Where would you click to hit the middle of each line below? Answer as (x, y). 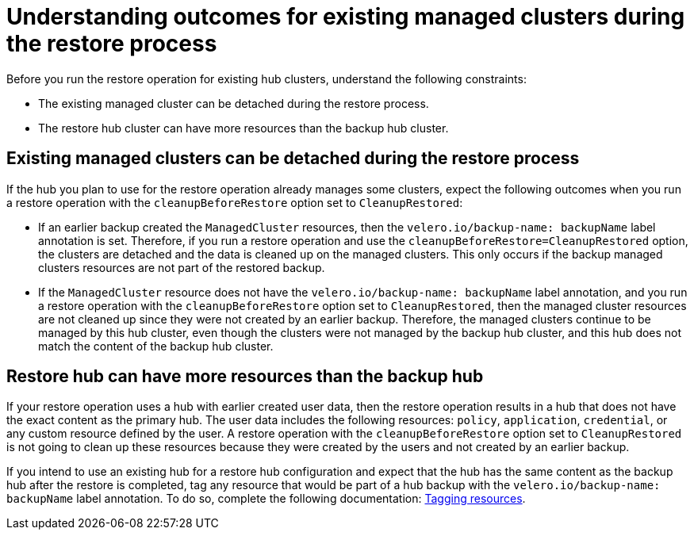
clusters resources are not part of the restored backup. (182, 267)
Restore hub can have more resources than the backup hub (245, 377)
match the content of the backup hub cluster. (156, 346)
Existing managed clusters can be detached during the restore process (293, 159)
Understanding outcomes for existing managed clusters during (346, 17)
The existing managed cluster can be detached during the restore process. (234, 103)
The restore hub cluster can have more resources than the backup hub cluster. (243, 128)
